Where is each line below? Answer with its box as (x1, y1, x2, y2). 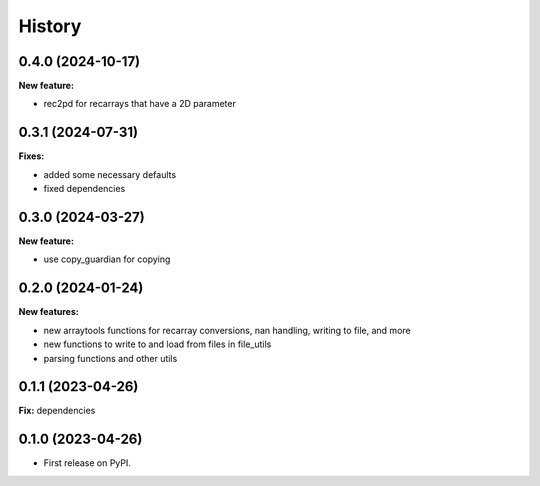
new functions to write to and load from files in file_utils (43, 338, 272, 350)
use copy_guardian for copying (43, 253, 171, 265)
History (18, 15, 82, 37)
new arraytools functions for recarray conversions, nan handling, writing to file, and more (43, 324, 411, 336)
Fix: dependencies (18, 405, 96, 417)
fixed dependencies (43, 183, 126, 195)
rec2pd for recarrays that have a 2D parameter (43, 98, 237, 110)
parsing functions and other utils (43, 352, 178, 364)
